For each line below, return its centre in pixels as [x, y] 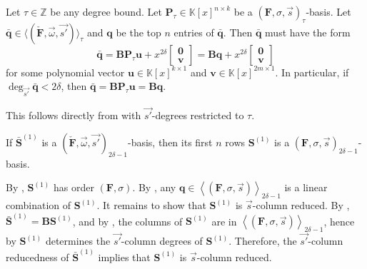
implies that [124, 257]
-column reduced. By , [301, 205]
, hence [339, 221]
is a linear [306, 187]
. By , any [154, 187]
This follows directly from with [74, 115]
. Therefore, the [263, 241]
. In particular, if [312, 72]
